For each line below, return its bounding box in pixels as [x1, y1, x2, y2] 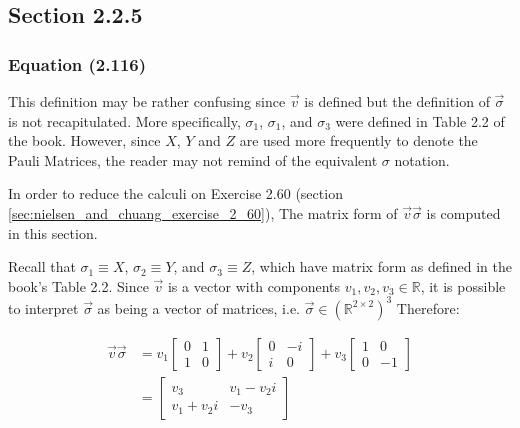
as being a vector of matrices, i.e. [97, 297, 301, 318]
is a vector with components [167, 275, 341, 296]
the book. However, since [8, 130, 161, 151]
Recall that [8, 256, 76, 277]
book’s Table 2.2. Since [8, 275, 149, 296]
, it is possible [420, 275, 506, 296]
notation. [394, 149, 450, 170]
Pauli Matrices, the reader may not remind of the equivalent [8, 149, 378, 170]
